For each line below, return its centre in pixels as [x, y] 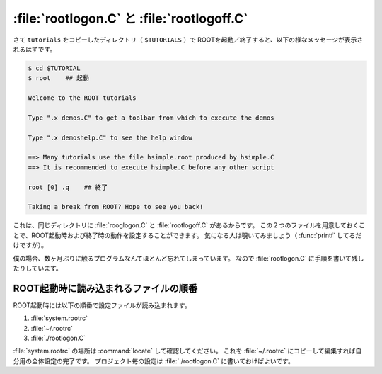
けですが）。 [30, 245]
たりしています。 [38, 268]
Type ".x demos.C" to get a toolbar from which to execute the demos [151, 118]
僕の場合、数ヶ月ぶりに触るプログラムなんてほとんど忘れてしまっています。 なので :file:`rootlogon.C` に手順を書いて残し [189, 258]
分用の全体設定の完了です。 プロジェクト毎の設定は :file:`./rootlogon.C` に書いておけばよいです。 [154, 361]
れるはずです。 [35, 49]
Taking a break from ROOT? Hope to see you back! [116, 207]
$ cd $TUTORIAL [54, 68]
